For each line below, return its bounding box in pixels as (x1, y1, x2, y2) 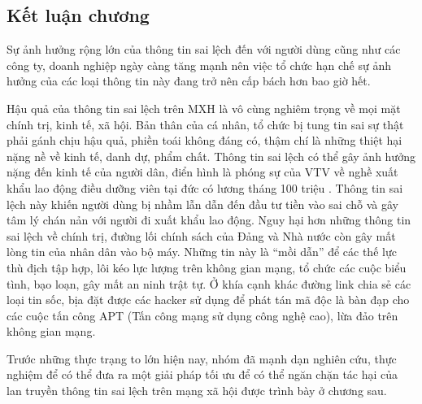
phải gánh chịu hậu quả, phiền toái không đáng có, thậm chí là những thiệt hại (7, 132, 402, 149)
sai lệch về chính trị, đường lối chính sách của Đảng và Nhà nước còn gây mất (7, 227, 396, 244)
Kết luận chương (7, 2, 150, 28)
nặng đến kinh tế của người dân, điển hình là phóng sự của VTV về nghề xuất (7, 163, 398, 180)
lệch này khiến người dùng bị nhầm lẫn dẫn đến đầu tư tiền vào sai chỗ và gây (7, 195, 398, 212)
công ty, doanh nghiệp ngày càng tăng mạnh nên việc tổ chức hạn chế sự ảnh (7, 56, 391, 73)
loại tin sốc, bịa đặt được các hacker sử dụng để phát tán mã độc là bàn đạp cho (7, 291, 410, 308)
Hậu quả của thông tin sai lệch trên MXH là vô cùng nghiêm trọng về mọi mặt (7, 99, 401, 116)
